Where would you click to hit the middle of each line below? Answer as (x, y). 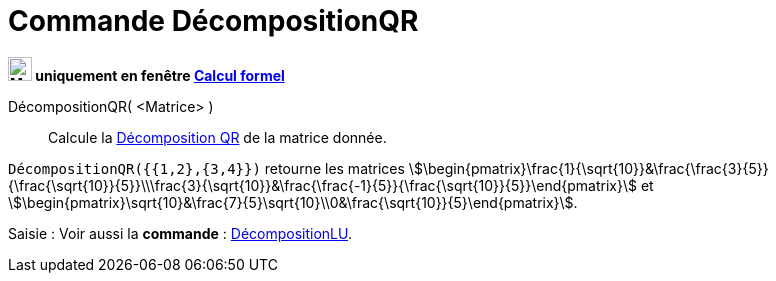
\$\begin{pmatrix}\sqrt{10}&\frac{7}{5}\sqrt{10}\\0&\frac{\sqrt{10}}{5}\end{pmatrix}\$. (293, 202)
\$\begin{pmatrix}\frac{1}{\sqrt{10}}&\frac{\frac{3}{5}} (588, 168)
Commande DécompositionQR (213, 21)
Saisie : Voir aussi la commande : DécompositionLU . (180, 233)
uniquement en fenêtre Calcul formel (160, 75)
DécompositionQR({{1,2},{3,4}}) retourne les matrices (206, 168)
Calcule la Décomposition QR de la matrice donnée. (217, 137)
